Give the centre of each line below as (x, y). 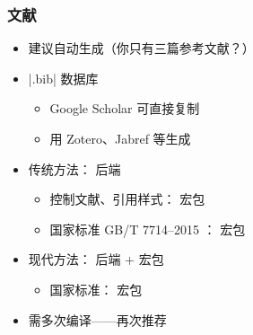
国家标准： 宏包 (96, 289)
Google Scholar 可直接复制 (125, 108)
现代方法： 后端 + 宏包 (96, 259)
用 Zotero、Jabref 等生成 (120, 138)
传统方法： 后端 (74, 168)
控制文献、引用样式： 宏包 (127, 199)
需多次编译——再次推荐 (97, 319)
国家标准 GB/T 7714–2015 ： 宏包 (148, 229)
